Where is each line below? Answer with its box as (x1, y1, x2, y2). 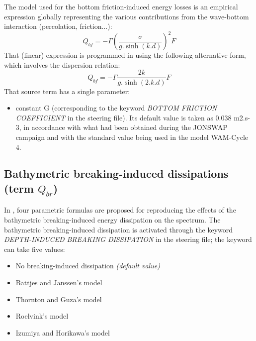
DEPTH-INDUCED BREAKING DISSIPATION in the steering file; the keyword (4, 234, 252, 244)
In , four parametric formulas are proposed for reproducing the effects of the (4, 205, 236, 215)
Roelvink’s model (15, 311, 69, 321)
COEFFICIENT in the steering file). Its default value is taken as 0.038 (15, 112, 232, 122)
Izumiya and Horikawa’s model (15, 327, 110, 338)
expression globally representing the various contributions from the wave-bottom (4, 11, 249, 21)
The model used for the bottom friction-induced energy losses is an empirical (4, 1, 238, 11)
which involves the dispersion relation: (4, 59, 120, 70)
